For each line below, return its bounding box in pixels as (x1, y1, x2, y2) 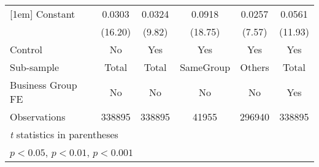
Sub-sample (10, 60, 60, 74)
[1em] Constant (10, 7, 75, 21)
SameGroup (180, 60, 231, 74)
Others (240, 60, 269, 74)
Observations (10, 109, 66, 124)
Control (10, 42, 42, 56)
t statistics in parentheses (10, 127, 118, 141)
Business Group (10, 78, 77, 92)
